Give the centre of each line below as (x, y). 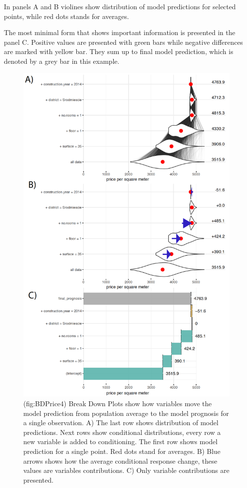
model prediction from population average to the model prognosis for (126, 413)
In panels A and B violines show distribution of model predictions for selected (120, 6)
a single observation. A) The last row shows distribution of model (121, 422)
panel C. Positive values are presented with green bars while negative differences (123, 42)
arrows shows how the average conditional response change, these (120, 460)
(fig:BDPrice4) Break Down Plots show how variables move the (118, 404)
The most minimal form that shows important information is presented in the (120, 32)
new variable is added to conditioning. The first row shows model (121, 441)
